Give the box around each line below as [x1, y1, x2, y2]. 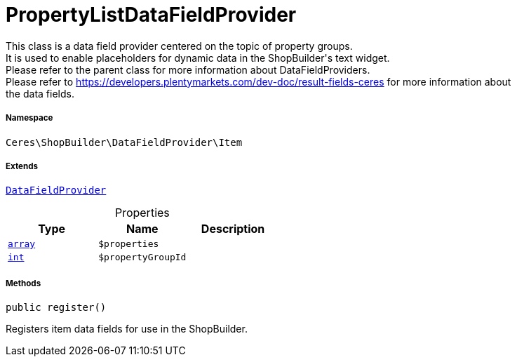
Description [201, 222, 265, 236]
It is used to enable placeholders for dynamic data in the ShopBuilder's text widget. [6, 51, 390, 64]
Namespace [6, 113, 53, 123]
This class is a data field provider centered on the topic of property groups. [6, 39, 353, 52]
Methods [6, 278, 41, 288]
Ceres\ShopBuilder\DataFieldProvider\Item [6, 136, 243, 148]
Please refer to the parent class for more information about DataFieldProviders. [6, 63, 370, 76]
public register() [6, 302, 107, 314]
